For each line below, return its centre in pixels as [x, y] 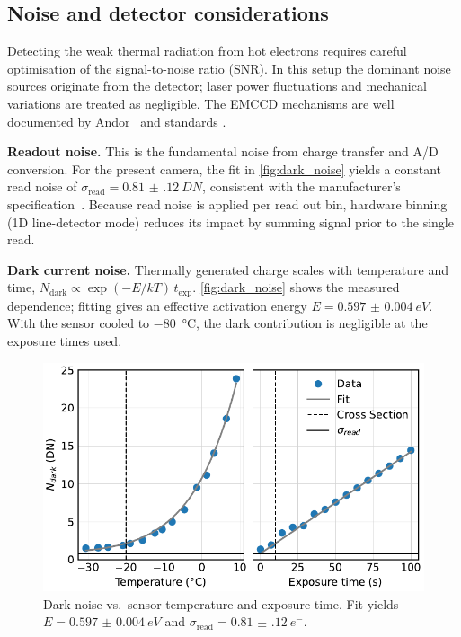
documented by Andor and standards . [117, 121]
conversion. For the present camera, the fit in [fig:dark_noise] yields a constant [225, 168]
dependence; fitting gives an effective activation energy [157, 305]
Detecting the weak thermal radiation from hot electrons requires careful [207, 51]
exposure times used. [65, 340]
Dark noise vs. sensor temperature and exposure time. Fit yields [221, 603]
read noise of [42, 186]
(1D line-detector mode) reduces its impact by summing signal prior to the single [230, 221]
